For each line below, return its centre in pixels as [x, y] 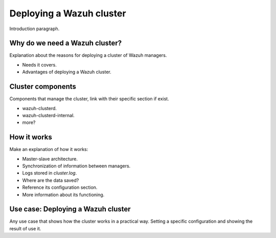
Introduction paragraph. [34, 29]
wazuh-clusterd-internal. [49, 115]
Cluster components [43, 87]
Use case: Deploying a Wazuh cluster [70, 209]
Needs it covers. [40, 64]
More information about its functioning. [63, 194]
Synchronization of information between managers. [76, 166]
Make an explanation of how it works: [49, 149]
